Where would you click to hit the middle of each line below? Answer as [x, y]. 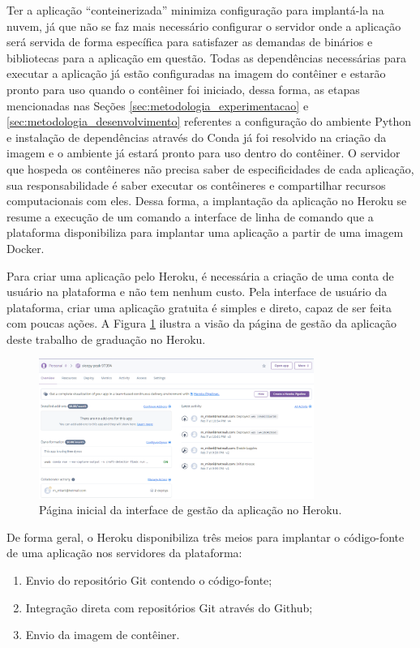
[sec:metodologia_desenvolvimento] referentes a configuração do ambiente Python [209, 121]
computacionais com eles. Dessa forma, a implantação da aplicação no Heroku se [207, 201]
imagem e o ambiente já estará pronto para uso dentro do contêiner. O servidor [204, 153]
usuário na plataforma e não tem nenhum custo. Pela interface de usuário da [197, 292]
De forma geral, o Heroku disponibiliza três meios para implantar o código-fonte [206, 536]
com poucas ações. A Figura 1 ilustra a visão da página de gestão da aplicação [201, 323]
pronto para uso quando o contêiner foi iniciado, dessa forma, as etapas [183, 89]
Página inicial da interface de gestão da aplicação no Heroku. [191, 510]
